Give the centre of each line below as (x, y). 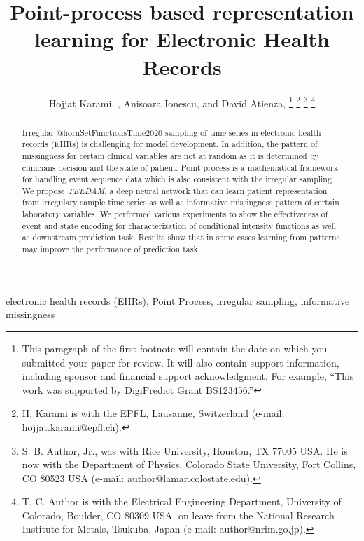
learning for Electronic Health (182, 39)
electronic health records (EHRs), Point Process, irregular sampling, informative (178, 300)
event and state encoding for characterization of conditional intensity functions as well (179, 225)
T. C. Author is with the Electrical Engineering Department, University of (182, 501)
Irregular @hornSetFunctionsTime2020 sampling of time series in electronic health (171, 132)
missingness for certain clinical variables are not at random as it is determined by (170, 155)
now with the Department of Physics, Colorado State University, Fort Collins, (189, 464)
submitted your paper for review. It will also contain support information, (181, 362)
